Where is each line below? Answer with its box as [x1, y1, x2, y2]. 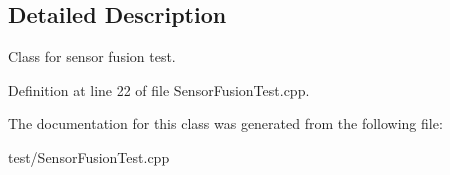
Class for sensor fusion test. [8, 46, 176, 67]
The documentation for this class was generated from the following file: [8, 113, 443, 134]
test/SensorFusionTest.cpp [8, 146, 170, 167]
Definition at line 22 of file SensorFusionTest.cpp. [8, 79, 310, 100]
